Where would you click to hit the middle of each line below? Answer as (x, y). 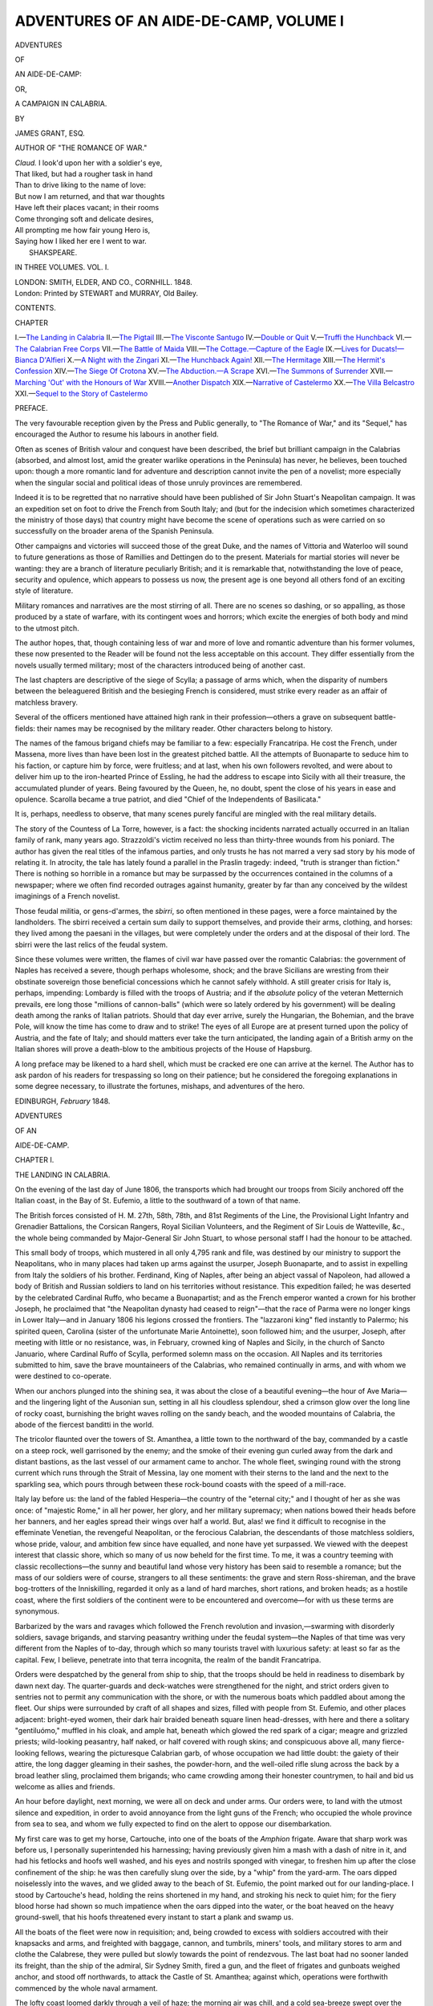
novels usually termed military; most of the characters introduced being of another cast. (160, 665)
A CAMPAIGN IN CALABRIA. (61, 104)
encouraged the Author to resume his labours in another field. (117, 434)
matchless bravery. (47, 702)
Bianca (26, 359)
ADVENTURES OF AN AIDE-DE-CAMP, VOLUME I (180, 21)
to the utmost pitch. (47, 628)
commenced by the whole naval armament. (86, 1988)
